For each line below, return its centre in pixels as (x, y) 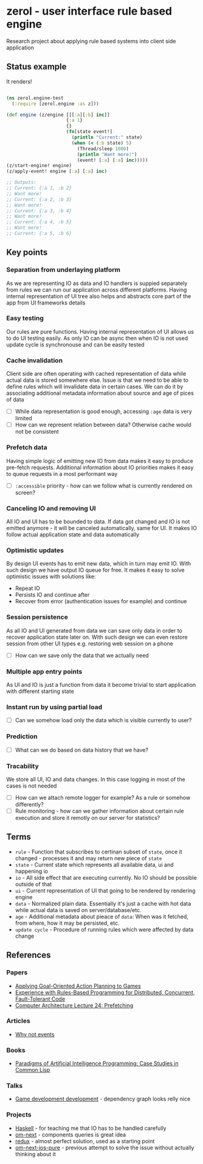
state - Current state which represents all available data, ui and (95, 864)
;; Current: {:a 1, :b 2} (39, 188)
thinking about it (35, 1154)
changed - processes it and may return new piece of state (88, 858)
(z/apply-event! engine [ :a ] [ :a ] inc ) (57, 171)
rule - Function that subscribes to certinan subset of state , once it (98, 852)
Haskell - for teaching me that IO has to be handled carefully (91, 1128)
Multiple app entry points (44, 671)
